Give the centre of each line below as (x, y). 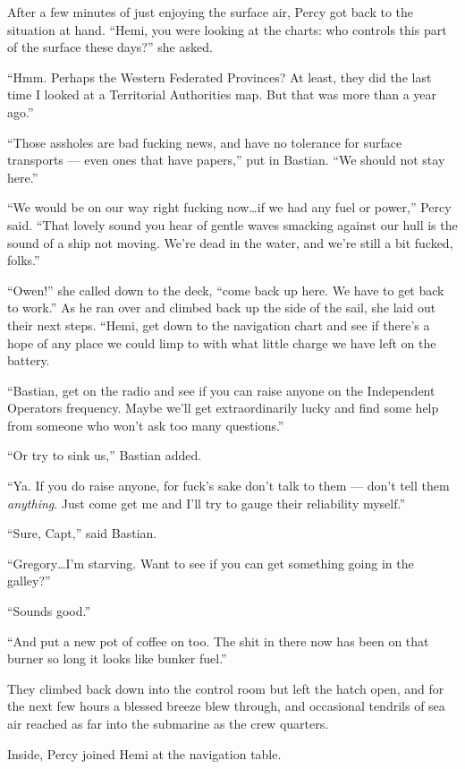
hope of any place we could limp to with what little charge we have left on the (222, 342)
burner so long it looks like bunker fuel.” (117, 658)
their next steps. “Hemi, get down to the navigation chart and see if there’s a (219, 325)
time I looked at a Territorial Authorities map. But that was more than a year (222, 94)
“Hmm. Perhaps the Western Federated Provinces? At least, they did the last (220, 77)
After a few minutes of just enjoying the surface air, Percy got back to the (211, 12)
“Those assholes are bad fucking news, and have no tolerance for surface (205, 142)
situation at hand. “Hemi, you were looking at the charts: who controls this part (227, 29)
